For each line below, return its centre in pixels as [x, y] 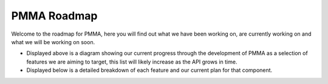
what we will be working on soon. [53, 42]
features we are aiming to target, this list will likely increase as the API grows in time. [132, 62]
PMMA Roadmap [54, 16]
